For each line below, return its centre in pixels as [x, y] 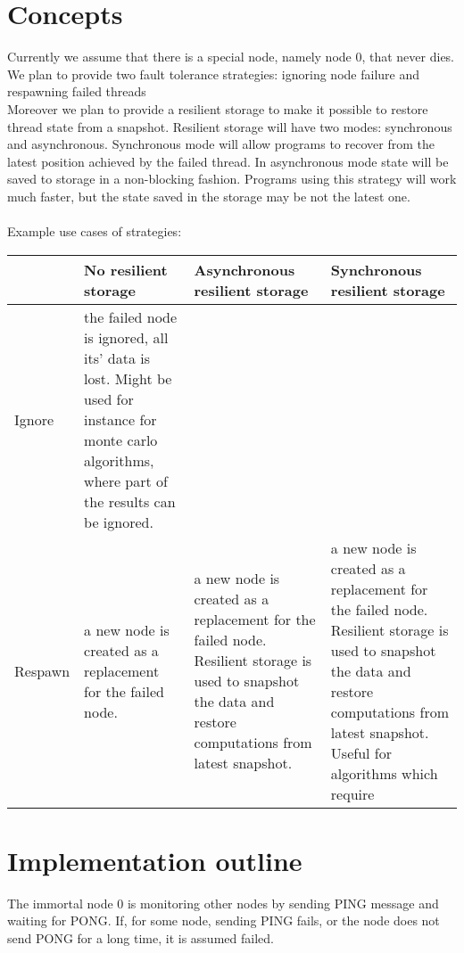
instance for [120, 419]
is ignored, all [126, 337]
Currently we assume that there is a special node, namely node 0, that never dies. [231, 57]
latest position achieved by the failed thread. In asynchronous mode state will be [228, 161]
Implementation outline [155, 860]
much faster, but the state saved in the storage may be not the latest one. [209, 196]
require [352, 793]
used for [109, 398]
